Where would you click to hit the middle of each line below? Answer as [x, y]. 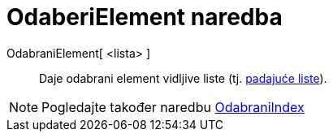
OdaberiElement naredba [145, 17]
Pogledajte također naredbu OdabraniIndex [173, 107]
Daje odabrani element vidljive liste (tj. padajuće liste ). [183, 78]
